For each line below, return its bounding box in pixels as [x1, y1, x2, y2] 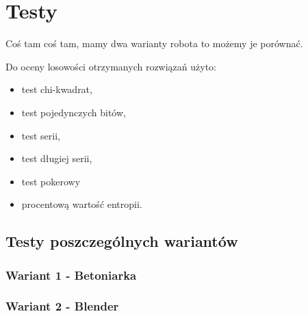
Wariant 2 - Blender [5, 298, 119, 315]
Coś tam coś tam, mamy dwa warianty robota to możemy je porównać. [5, 36, 303, 51]
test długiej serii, [21, 151, 92, 166]
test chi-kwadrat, [21, 82, 92, 96]
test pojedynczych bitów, [21, 105, 126, 119]
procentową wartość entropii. [21, 197, 142, 211]
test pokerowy [21, 174, 81, 188]
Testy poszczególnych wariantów [5, 231, 238, 252]
